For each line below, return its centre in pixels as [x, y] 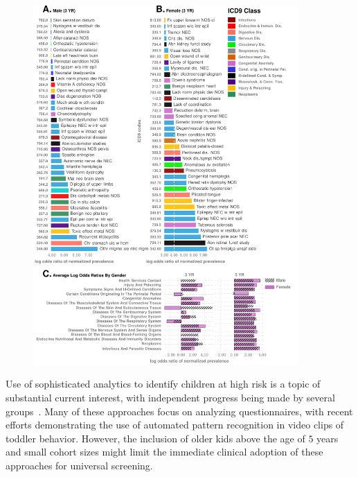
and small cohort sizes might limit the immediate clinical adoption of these [164, 452]
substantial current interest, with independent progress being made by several [170, 397]
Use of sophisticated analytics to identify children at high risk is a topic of [163, 384]
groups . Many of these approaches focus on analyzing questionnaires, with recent [179, 411]
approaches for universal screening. [79, 465]
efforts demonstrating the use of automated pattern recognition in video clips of [175, 425]
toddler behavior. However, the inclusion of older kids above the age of [155, 438]
